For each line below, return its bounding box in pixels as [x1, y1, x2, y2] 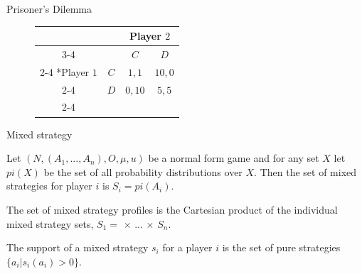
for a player [162, 240, 213, 255]
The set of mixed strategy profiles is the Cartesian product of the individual [6, 202, 338, 217]
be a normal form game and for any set [148, 150, 319, 165]
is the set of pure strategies [222, 240, 341, 255]
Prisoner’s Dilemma [6, 1, 92, 16]
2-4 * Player [40, 64, 90, 79]
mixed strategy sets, [6, 216, 94, 231]
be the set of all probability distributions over [43, 164, 243, 179]
